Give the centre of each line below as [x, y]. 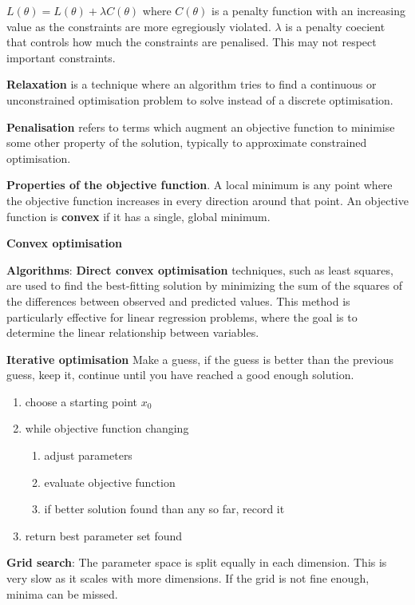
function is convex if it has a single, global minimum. [138, 216]
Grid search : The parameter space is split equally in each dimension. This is [197, 562]
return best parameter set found [104, 535]
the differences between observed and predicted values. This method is [178, 301]
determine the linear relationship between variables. [133, 332]
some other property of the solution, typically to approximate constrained [187, 142]
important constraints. [61, 57]
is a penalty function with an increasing [308, 10]
